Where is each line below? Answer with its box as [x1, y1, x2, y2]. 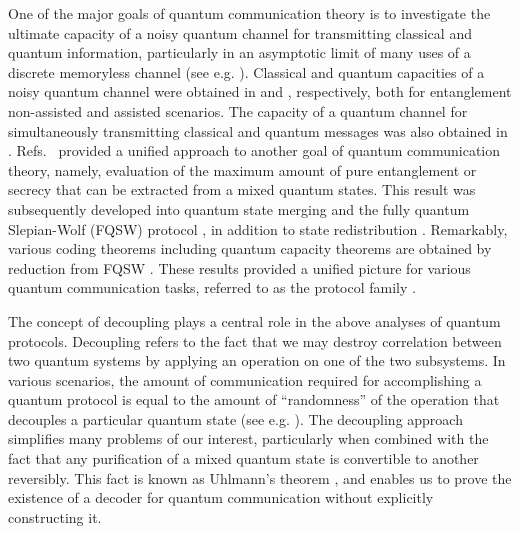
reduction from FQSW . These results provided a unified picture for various [8, 257, 471, 278]
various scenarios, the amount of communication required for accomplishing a [8, 369, 482, 390]
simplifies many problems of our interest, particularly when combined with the [8, 428, 489, 449]
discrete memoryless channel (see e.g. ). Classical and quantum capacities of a [8, 61, 485, 82]
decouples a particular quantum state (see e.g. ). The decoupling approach [8, 408, 463, 429]
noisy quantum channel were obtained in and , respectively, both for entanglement [8, 81, 512, 102]
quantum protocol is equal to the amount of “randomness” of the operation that [8, 389, 500, 410]
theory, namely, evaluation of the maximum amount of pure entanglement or [8, 159, 477, 180]
